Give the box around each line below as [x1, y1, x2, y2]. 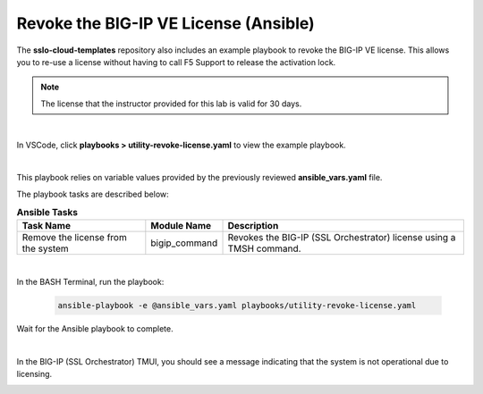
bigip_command [150, 237, 218, 249]
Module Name [150, 220, 212, 232]
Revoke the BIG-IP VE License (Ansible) [16, 13, 315, 33]
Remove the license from [21, 231, 127, 244]
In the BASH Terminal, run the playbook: [16, 276, 165, 287]
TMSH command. [227, 242, 301, 255]
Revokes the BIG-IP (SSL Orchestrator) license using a [227, 231, 456, 244]
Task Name [21, 220, 72, 232]
